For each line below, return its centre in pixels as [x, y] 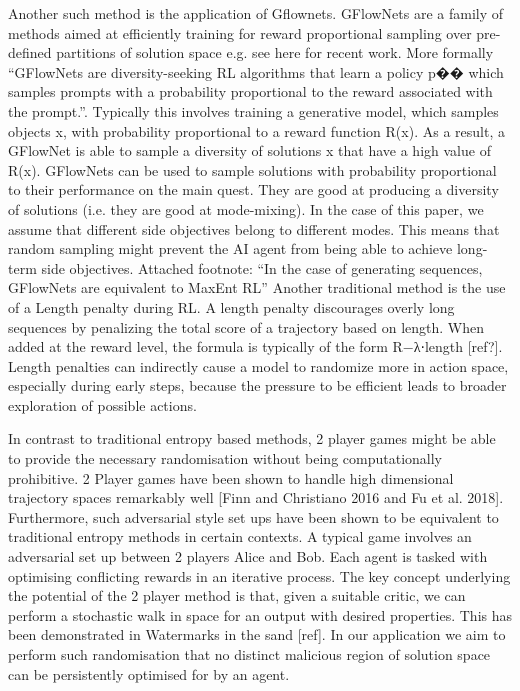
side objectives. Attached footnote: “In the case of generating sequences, [262, 267]
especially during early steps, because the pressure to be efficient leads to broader [257, 385]
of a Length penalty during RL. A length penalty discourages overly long [231, 306]
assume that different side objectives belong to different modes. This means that [254, 228]
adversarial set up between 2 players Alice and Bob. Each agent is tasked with [248, 556]
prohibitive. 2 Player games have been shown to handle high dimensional [231, 477]
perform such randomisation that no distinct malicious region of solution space [249, 654]
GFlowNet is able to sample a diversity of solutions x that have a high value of [249, 150]
